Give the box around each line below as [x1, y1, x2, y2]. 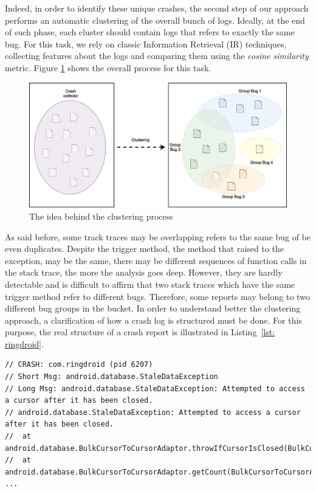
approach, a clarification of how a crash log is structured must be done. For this [5, 313, 302, 326]
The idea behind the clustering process [29, 209, 173, 222]
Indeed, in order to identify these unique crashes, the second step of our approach [5, 2, 309, 14]
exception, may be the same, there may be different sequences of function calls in [5, 254, 307, 266]
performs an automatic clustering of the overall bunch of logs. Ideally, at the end [5, 13, 305, 26]
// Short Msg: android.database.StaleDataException [5, 372, 218, 381]
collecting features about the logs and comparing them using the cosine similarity [5, 49, 309, 62]
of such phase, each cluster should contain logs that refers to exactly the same [5, 26, 295, 38]
